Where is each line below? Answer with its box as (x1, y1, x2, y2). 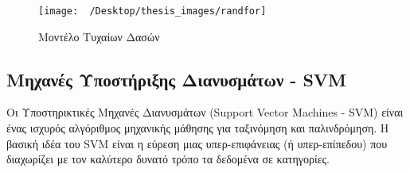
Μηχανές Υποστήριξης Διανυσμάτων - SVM (6, 67, 347, 91)
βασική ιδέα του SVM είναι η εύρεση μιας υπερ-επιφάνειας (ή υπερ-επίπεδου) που (6, 135, 388, 151)
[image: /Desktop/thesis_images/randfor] (38, 6, 267, 17)
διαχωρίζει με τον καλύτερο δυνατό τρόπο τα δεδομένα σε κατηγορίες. (6, 151, 330, 167)
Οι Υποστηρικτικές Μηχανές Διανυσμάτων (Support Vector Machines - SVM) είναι (6, 104, 404, 120)
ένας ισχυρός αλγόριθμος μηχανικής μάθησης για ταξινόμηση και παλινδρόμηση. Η (6, 120, 389, 136)
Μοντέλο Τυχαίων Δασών (38, 28, 160, 44)
